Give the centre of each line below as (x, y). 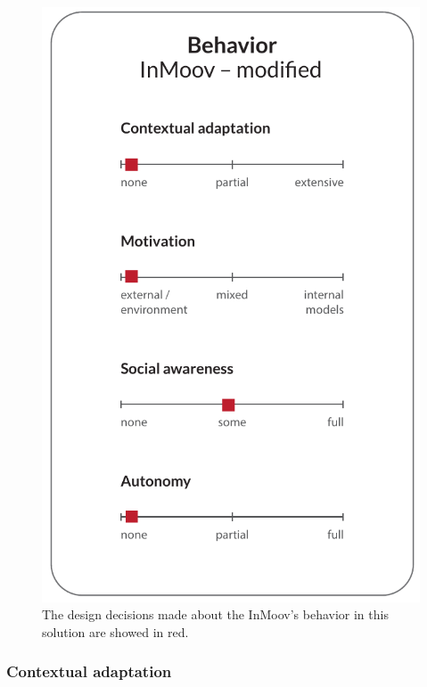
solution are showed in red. (115, 631)
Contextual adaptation (89, 671)
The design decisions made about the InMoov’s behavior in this (215, 614)
